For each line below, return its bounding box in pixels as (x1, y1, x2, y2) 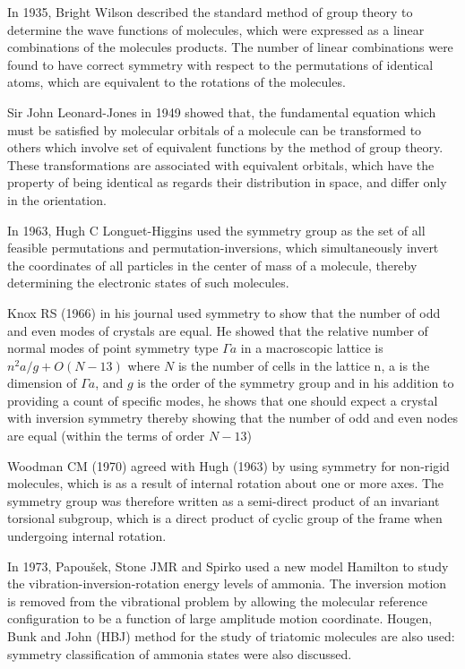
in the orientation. (7, 190, 107, 209)
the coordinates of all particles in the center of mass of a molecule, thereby (7, 255, 418, 274)
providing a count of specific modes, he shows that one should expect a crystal (7, 390, 438, 409)
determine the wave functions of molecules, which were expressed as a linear (7, 20, 425, 39)
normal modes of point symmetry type (7, 339, 219, 357)
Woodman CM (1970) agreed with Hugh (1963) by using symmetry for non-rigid (7, 456, 450, 475)
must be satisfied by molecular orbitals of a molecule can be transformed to (7, 120, 422, 139)
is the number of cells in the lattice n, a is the (177, 356, 430, 374)
